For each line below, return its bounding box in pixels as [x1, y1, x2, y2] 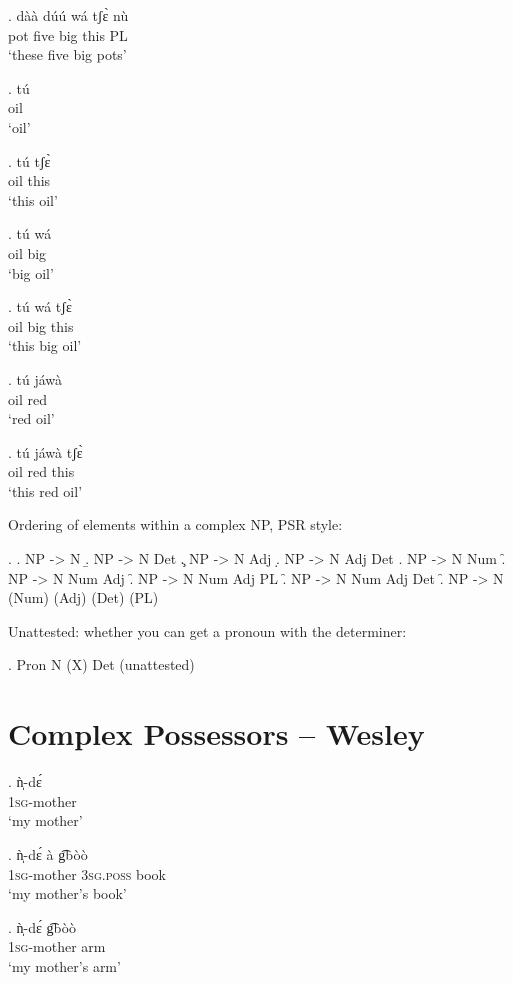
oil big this [8, 315, 74, 336]
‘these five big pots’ [8, 44, 127, 65]
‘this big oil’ [8, 335, 82, 356]
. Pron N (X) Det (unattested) [8, 654, 195, 675]
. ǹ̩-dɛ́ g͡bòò [8, 916, 77, 937]
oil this [8, 170, 51, 191]
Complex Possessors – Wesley [8, 713, 425, 754]
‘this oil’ [8, 189, 58, 210]
